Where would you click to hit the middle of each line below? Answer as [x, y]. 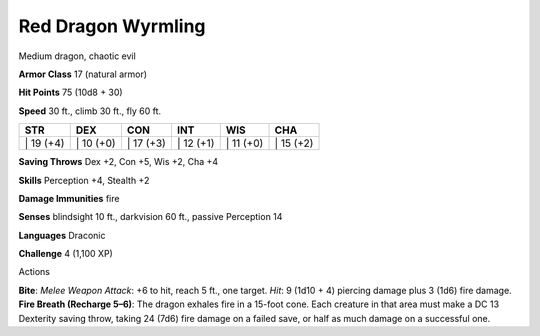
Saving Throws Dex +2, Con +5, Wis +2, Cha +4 [118, 162]
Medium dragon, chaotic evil [77, 56]
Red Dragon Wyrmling [112, 26]
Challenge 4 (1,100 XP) [66, 254]
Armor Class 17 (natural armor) [83, 74]
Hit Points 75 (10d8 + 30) [71, 92]
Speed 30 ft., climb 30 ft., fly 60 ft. [90, 111]
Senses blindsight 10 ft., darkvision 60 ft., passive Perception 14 [150, 217]
